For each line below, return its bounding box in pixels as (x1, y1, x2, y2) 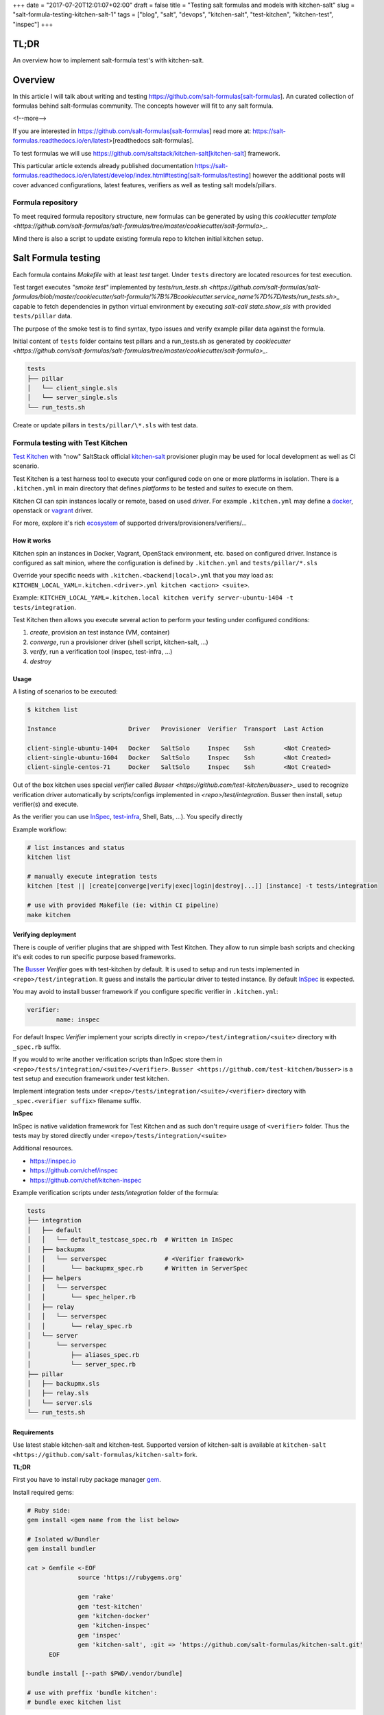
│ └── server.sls (27, 1399, 93, 1406)
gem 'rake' (77, 1593, 115, 1601)
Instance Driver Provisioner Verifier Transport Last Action (27, 724, 324, 733)
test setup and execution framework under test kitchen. (12, 1074, 169, 1083)
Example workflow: (12, 825, 67, 833)
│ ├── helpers (27, 1274, 82, 1282)
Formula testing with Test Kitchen (12, 438, 128, 447)
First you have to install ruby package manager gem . (12, 1476, 161, 1484)
